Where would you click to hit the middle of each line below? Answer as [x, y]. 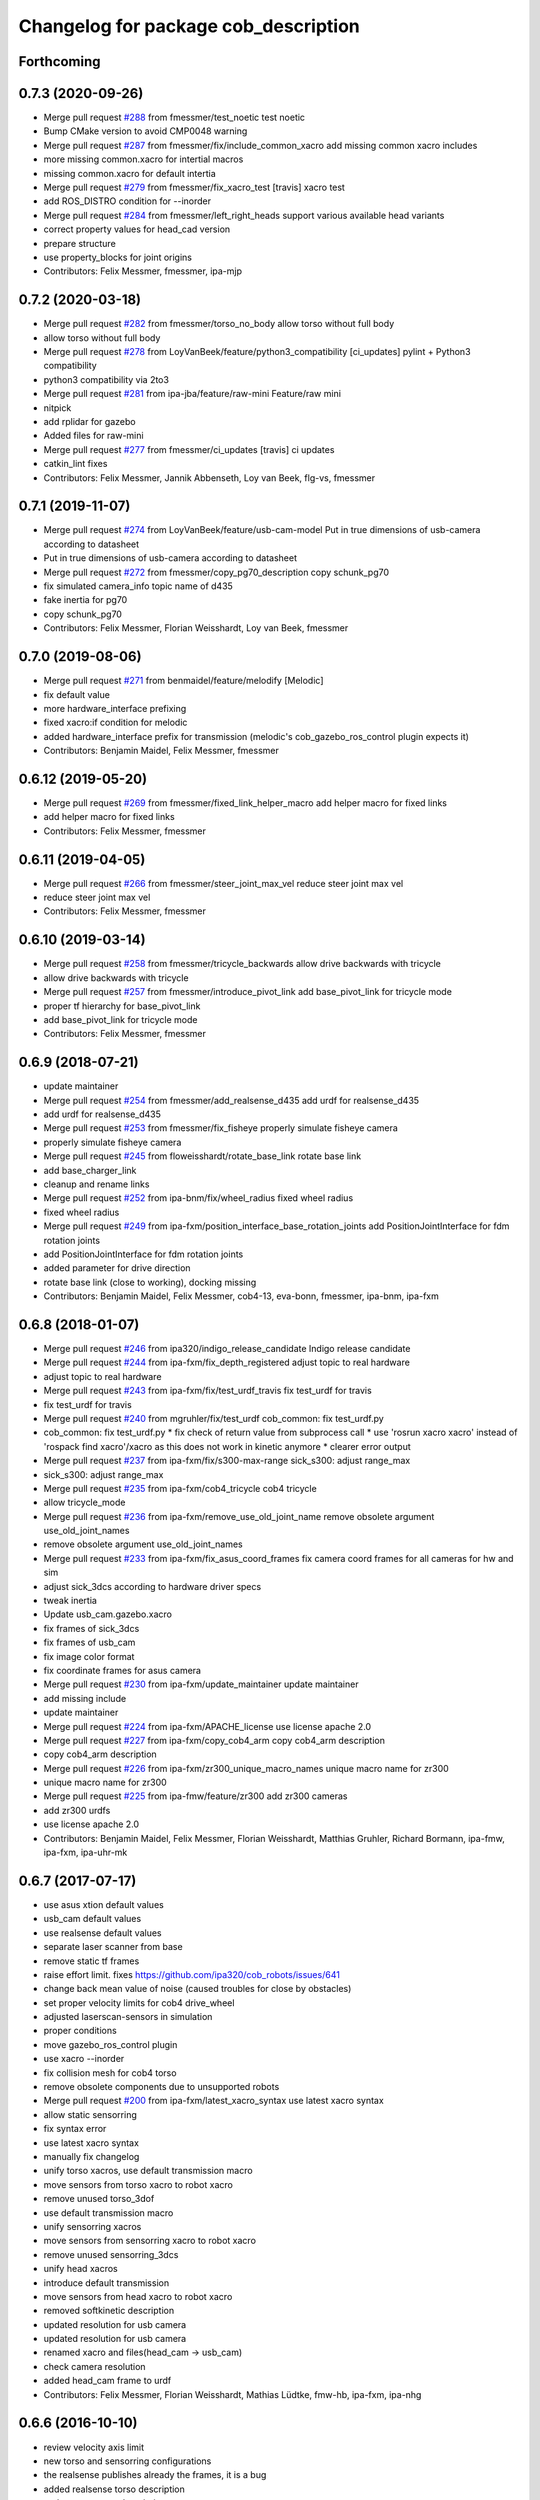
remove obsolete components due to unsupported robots [161, 2087]
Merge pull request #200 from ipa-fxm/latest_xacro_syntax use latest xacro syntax [213, 2101]
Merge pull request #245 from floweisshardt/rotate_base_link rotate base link [202, 1156]
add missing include [85, 1698]
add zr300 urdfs [77, 1810]
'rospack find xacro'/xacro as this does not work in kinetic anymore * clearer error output [227, 1446]
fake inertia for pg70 [85, 600]
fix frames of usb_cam [89, 1642]
